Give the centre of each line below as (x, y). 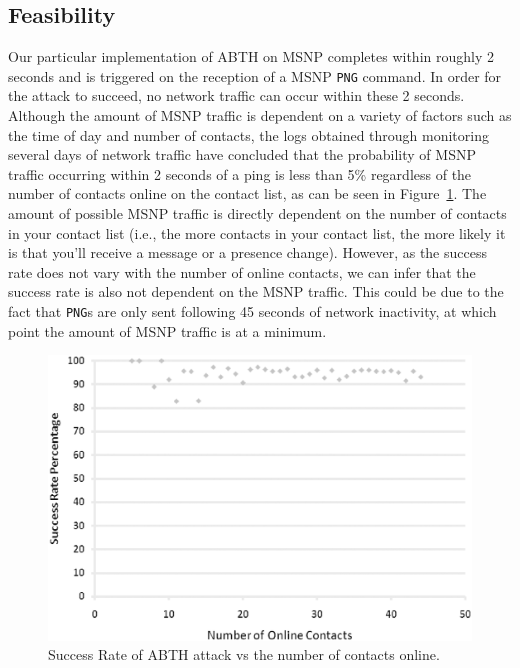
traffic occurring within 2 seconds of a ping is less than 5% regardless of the (240, 173)
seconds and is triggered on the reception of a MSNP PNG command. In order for (255, 75)
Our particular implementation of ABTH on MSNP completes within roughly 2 (251, 56)
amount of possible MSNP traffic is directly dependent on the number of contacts (257, 213)
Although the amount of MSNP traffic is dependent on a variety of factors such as (260, 115)
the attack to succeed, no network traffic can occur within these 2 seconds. (236, 95)
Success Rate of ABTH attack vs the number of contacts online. (244, 654)
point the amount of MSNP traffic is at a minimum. (167, 330)
